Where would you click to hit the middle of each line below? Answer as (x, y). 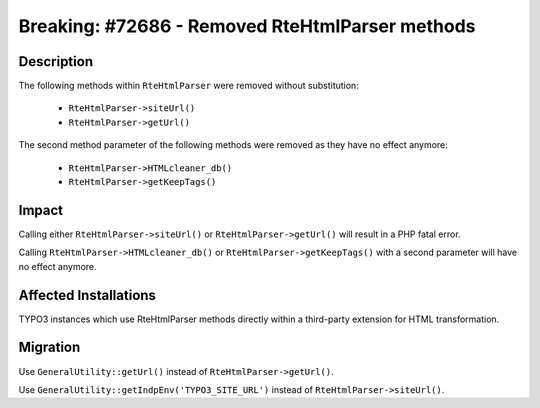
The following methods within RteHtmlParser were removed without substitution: (188, 86)
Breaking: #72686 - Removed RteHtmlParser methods (247, 26)
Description (56, 61)
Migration (49, 347)
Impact (41, 210)
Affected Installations (87, 295)
